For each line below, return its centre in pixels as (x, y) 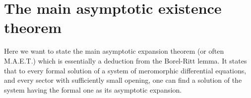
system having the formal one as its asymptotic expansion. (93, 89)
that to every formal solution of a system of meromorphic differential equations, (125, 70)
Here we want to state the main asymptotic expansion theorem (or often (114, 51)
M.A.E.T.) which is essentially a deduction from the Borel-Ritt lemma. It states (125, 60)
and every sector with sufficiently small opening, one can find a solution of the (123, 80)
